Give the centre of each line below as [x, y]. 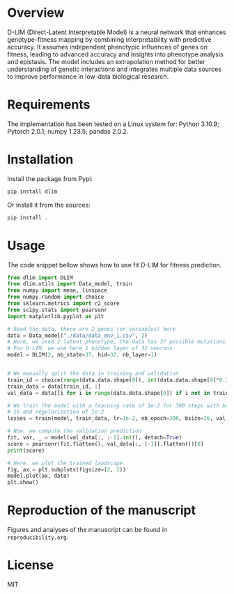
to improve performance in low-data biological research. [88, 76]
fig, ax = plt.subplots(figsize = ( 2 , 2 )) [67, 469]
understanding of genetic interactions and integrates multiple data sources [114, 69]
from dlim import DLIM [40, 278]
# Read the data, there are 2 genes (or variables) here [92, 329]
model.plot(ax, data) [39, 476]
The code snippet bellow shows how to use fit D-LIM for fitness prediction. [115, 265]
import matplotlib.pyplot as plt [56, 316]
